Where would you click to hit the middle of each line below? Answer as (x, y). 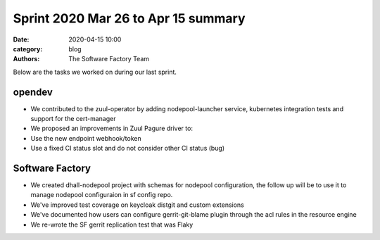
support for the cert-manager (73, 119)
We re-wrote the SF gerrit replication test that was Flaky (112, 225)
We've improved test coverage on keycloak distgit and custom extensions (137, 205)
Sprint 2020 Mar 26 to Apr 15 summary (129, 18)
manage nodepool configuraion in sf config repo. (102, 195)
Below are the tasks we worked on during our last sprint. (95, 72)
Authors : (26, 59)
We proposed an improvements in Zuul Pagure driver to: (112, 128)
